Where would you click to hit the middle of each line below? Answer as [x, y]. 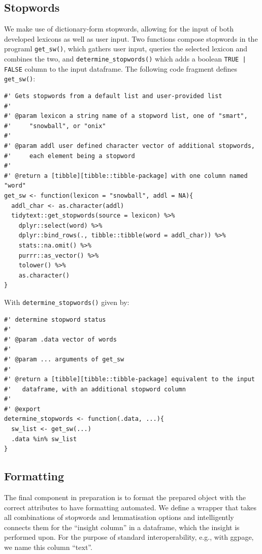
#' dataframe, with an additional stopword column [95, 389]
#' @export [22, 409]
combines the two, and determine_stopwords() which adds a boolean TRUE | [125, 59]
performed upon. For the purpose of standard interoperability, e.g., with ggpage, [129, 537]
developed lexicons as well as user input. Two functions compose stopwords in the [131, 38]
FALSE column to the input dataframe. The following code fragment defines [121, 68]
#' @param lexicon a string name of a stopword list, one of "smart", [126, 116]
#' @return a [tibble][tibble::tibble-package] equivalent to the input [129, 379]
